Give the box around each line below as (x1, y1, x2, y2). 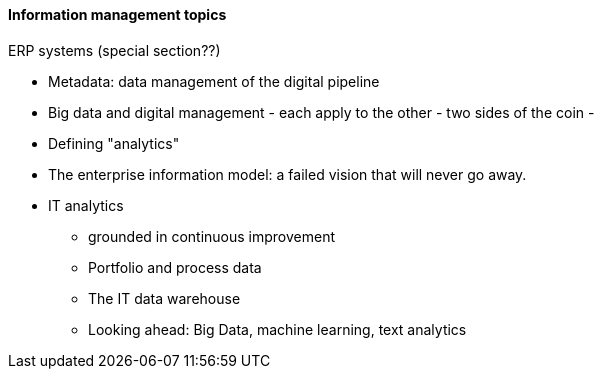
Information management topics (8, 6, 227, 23)
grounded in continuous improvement (88, 227, 336, 245)
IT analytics (48, 196, 124, 214)
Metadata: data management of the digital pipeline (48, 72, 380, 90)
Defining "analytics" (48, 134, 180, 152)
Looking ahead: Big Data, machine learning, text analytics (88, 320, 467, 338)
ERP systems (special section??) (8, 41, 221, 59)
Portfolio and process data (88, 258, 262, 276)
